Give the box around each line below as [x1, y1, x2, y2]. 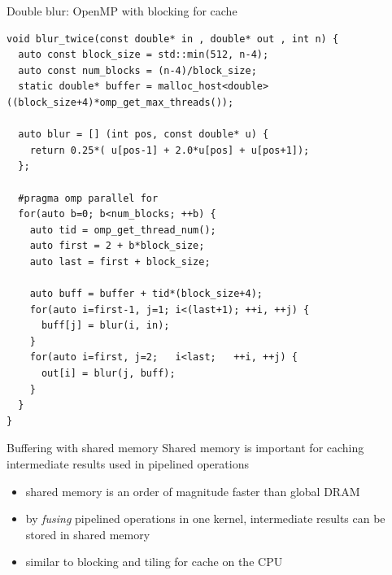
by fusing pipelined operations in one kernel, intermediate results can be [25, 510, 385, 527]
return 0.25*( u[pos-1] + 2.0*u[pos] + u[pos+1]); [29, 144, 310, 156]
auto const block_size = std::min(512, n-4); [18, 49, 269, 61]
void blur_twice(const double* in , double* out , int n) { [7, 33, 339, 45]
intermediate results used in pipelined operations [7, 455, 249, 473]
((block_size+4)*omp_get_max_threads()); [7, 96, 234, 108]
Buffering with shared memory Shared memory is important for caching [7, 439, 364, 456]
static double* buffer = [18, 81, 152, 93]
